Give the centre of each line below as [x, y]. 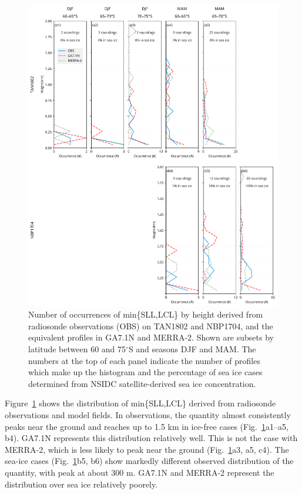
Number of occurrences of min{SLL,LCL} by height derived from [146, 314]
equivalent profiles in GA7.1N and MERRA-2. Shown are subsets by [151, 337]
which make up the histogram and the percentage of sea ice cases [145, 372]
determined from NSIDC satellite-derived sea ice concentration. [142, 383]
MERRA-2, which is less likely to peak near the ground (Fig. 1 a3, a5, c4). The [147, 449]
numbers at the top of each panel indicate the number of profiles [144, 360]
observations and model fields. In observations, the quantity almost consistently [148, 414]
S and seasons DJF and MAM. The [192, 348]
